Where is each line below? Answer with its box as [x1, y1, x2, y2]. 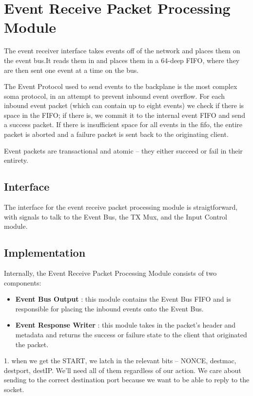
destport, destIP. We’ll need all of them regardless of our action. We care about [4, 365, 241, 375]
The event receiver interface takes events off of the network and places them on [4, 45, 240, 56]
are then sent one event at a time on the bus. [4, 65, 139, 75]
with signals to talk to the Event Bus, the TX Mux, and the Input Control [4, 211, 228, 221]
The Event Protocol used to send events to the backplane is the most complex [4, 81, 237, 91]
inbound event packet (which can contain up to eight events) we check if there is [4, 100, 244, 110]
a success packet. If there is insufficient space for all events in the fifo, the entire [4, 119, 243, 130]
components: [4, 277, 41, 287]
